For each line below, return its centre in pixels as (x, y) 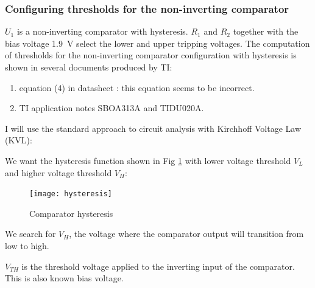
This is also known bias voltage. (64, 278)
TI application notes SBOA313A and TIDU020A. (111, 108)
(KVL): (19, 140)
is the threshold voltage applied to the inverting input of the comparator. (158, 266)
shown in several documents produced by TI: (89, 67)
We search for (30, 234)
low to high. (27, 245)
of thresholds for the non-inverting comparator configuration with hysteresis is (151, 55)
